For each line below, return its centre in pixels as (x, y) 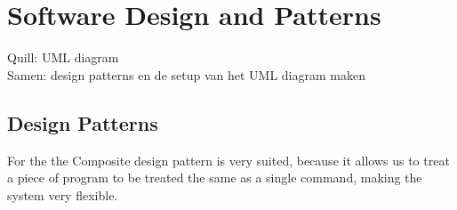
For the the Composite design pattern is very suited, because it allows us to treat (228, 160)
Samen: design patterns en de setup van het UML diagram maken (186, 74)
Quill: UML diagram (63, 57)
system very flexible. (63, 194)
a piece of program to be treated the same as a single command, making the (215, 178)
